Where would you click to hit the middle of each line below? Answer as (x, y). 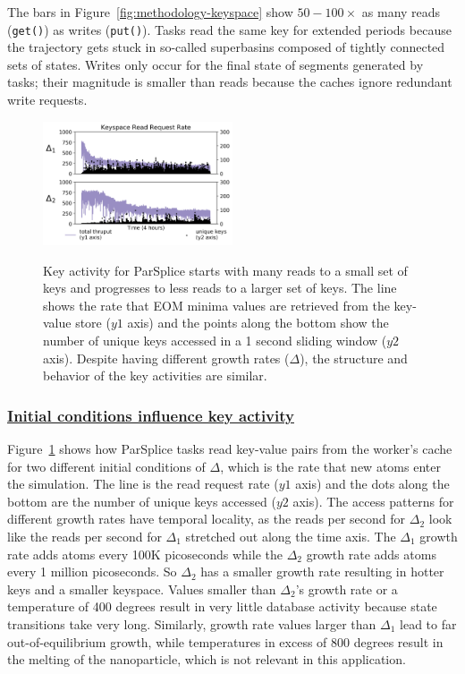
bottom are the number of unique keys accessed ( (142, 501)
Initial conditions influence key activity (151, 415)
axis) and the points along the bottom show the (258, 323)
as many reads (401, 12)
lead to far (428, 623)
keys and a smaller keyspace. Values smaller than (142, 589)
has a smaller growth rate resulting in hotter (322, 572)
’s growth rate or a (347, 589)
